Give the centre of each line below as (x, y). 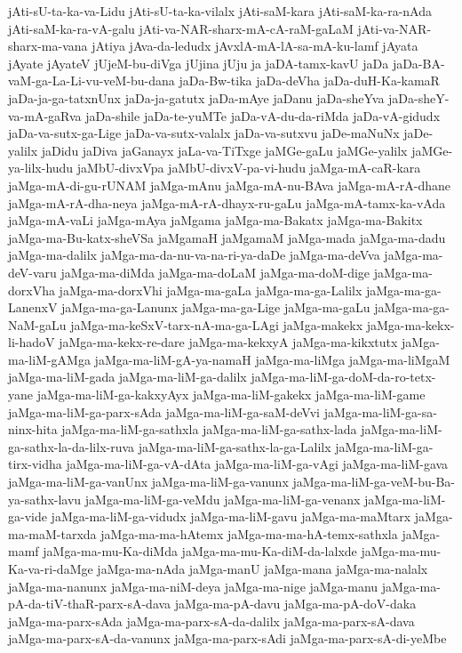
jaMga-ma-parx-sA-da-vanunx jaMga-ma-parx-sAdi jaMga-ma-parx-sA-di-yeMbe (227, 638)
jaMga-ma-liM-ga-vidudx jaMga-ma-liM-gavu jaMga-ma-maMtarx (231, 516)
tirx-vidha (35, 464)
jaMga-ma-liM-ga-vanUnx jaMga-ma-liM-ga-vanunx (148, 482)
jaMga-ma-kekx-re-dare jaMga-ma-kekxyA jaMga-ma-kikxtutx (228, 342)
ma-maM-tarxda (52, 533)
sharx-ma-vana (48, 46)
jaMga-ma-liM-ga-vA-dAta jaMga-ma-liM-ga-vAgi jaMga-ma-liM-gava (257, 464)
